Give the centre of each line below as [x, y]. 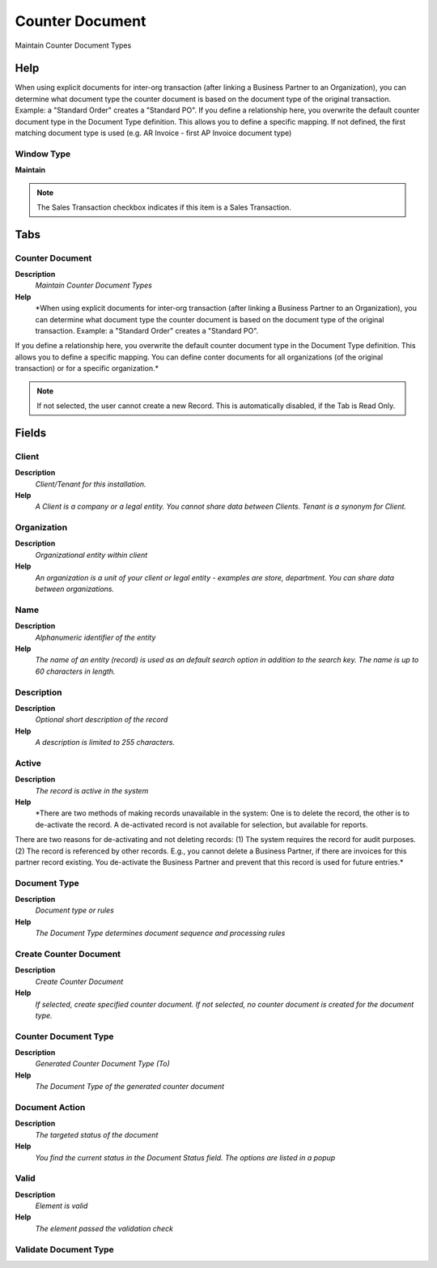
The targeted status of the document [97, 1134]
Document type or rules [75, 910]
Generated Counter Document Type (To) [102, 1064]
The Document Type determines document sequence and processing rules [160, 933]
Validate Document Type [65, 1249]
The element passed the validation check [104, 1228]
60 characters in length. [75, 671]
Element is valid [62, 1206]
